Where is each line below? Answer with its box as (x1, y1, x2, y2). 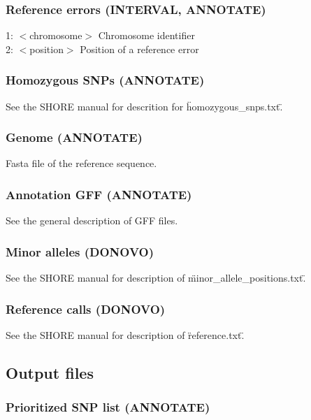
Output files (6, 361, 94, 383)
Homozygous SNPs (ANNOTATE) (6, 71, 205, 89)
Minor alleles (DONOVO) (6, 242, 154, 260)
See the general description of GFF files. (6, 213, 178, 228)
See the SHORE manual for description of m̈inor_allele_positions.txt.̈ (6, 270, 306, 285)
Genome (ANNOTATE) (6, 129, 143, 146)
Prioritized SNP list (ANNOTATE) (6, 398, 210, 416)
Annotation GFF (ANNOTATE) (6, 185, 192, 203)
